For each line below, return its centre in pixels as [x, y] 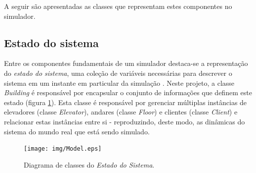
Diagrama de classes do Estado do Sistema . [89, 164]
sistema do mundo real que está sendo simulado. [77, 131]
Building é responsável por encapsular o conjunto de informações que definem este [128, 92]
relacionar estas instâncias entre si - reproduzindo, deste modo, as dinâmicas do [125, 121]
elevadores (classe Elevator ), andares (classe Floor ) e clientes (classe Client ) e [121, 112]
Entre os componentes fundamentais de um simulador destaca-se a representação [126, 63]
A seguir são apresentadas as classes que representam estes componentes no [118, 6]
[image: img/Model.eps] [63, 149]
